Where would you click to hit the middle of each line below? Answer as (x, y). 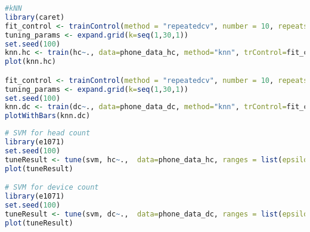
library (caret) (35, 17)
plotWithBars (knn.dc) (48, 116)
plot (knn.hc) (30, 62)
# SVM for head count (48, 133)
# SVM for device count (52, 188)
